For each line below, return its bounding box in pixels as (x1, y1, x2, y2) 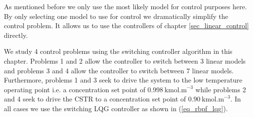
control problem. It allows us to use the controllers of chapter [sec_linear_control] (4, 20, 249, 31)
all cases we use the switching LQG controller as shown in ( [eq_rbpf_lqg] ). (4, 103, 228, 113)
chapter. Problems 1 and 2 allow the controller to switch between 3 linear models (4, 55, 246, 66)
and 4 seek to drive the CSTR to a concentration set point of (4, 94, 186, 104)
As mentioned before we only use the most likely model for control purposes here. (4, 1, 247, 11)
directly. (4, 30, 28, 40)
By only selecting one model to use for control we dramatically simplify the (4, 11, 228, 21)
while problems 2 (195, 84, 246, 94)
